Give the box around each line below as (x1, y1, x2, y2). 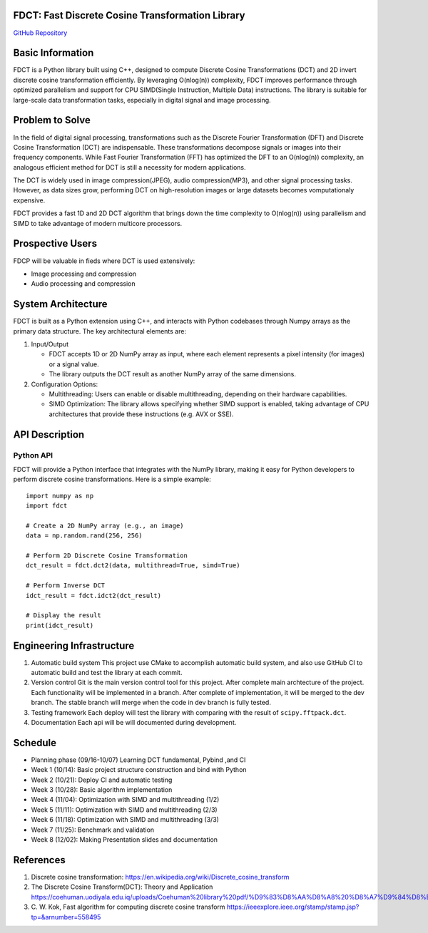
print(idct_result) (26, 621, 94, 629)
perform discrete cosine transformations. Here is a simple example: (13, 475, 211, 484)
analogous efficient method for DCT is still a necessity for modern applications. (13, 163, 246, 171)
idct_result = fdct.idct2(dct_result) (26, 592, 162, 599)
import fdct (26, 502, 68, 510)
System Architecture (13, 298, 108, 310)
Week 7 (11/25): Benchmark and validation (31, 825, 155, 834)
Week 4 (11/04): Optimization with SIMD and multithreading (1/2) (31, 795, 220, 804)
